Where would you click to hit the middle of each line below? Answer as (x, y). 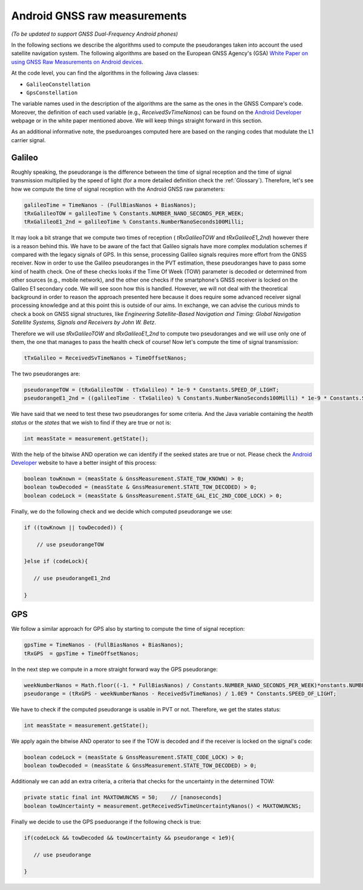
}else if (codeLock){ (56, 561)
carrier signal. (28, 140)
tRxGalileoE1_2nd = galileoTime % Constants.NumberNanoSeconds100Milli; (134, 222)
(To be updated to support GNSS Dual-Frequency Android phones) (95, 34)
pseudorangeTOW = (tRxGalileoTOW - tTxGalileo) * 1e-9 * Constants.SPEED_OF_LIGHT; (152, 390)
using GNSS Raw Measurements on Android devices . (77, 62)
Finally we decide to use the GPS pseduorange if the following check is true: (106, 822)
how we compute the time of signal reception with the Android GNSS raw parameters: (118, 189)
